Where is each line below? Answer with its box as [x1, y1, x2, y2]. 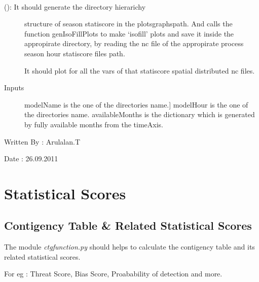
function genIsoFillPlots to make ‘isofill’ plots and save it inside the [24, 28, 234, 39]
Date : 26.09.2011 [4, 153, 58, 164]
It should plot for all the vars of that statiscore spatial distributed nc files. [24, 65, 255, 76]
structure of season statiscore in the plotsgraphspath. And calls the [24, 18, 233, 29]
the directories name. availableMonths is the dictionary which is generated [24, 109, 255, 120]
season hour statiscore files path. [24, 48, 125, 58]
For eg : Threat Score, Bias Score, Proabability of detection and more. [4, 268, 223, 279]
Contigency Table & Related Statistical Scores [4, 218, 252, 233]
